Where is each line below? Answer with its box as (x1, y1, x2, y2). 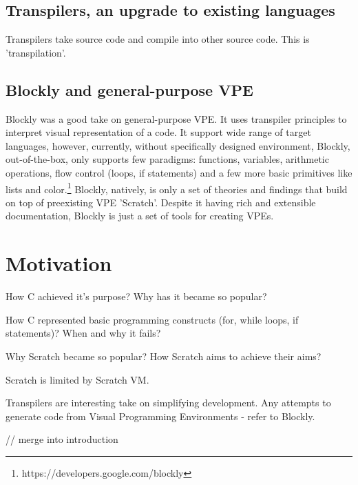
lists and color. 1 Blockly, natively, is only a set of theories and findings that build (6, 179, 348, 196)
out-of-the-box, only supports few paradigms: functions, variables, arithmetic (6, 152, 329, 166)
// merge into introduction (6, 432, 118, 446)
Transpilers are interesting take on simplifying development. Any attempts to (6, 395, 331, 410)
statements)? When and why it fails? (6, 326, 161, 340)
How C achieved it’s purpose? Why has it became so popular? (6, 289, 267, 304)
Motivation (6, 249, 112, 277)
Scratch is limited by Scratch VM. (6, 372, 149, 386)
